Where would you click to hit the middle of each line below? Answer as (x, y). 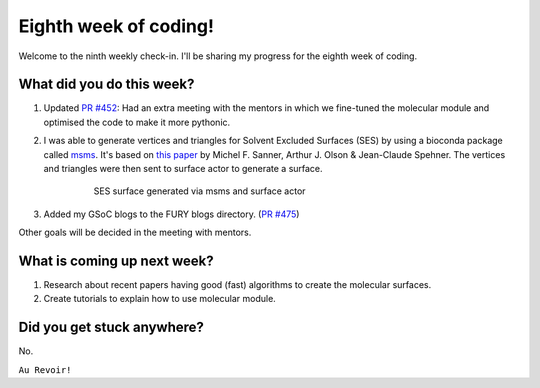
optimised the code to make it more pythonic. (137, 122)
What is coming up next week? (116, 261)
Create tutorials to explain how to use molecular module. (160, 299)
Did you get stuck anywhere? (111, 327)
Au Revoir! (45, 369)
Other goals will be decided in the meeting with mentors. (135, 232)
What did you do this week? (106, 84)
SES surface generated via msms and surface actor (199, 191)
